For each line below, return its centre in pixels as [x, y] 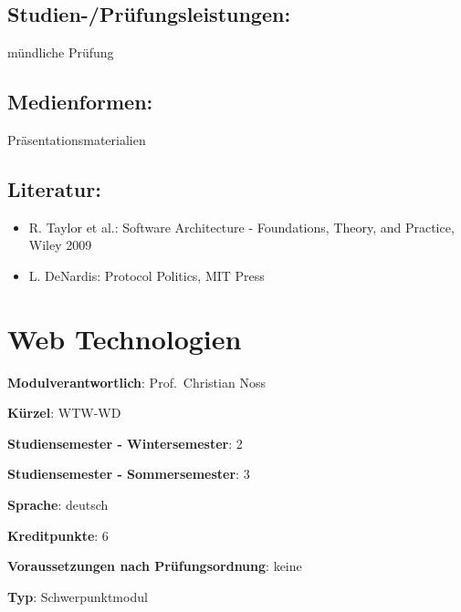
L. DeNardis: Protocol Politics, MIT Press [147, 275]
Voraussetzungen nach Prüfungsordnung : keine [155, 566]
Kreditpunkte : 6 [58, 535]
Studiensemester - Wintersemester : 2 [125, 443]
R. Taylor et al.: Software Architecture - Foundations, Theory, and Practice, [241, 227]
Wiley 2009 [60, 245]
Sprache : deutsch [58, 505]
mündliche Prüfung [61, 52]
